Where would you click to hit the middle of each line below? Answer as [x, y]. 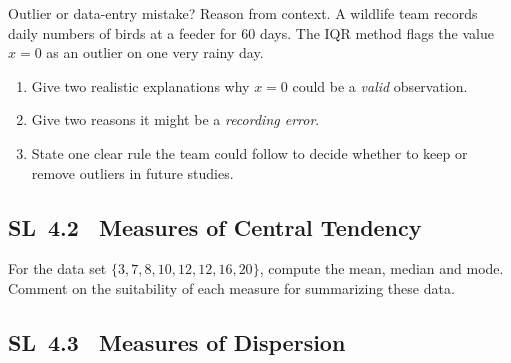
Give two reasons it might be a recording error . [175, 119]
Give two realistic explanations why [140, 85]
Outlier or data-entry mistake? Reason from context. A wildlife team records [243, 13]
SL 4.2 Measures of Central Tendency [215, 226]
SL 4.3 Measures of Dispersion [177, 341]
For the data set [57, 268]
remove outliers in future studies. [132, 172]
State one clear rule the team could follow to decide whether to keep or [249, 152]
